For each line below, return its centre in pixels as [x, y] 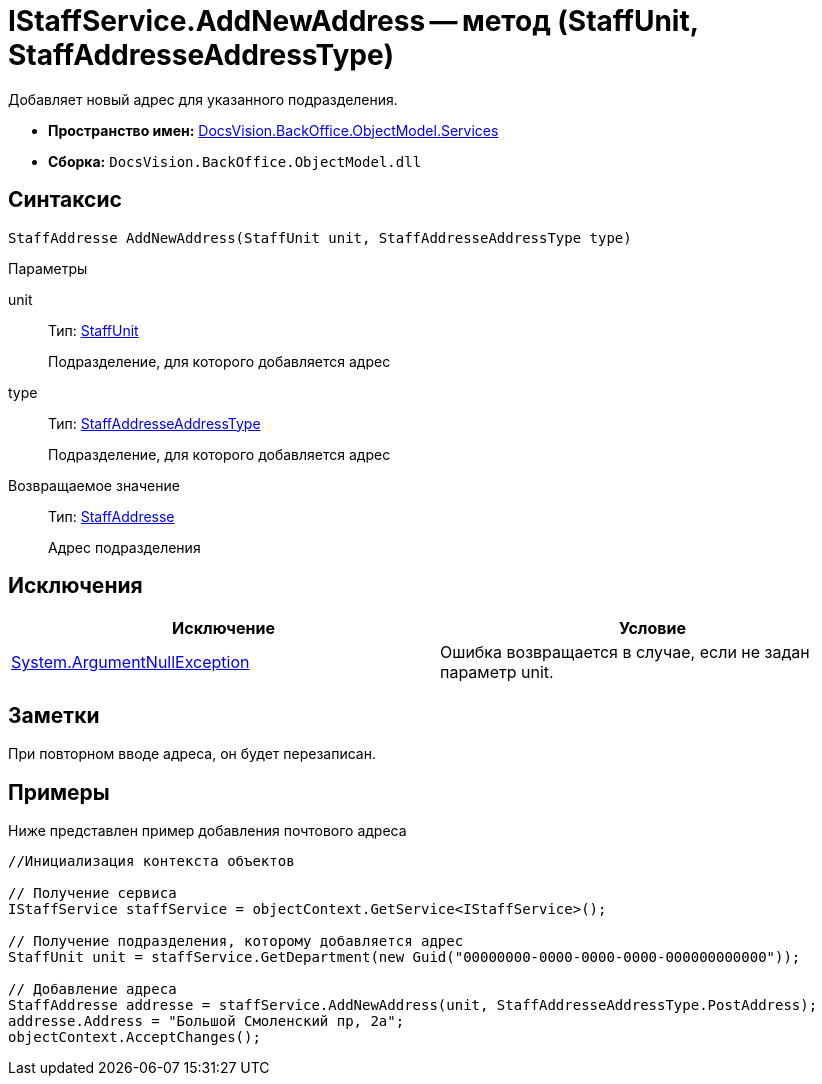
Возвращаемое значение [94, 485]
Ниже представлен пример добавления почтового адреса [207, 831]
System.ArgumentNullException [130, 662]
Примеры [59, 792]
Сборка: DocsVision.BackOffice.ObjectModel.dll [235, 161]
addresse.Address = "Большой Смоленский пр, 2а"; [206, 1021]
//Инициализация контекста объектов [151, 861]
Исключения [75, 586]
